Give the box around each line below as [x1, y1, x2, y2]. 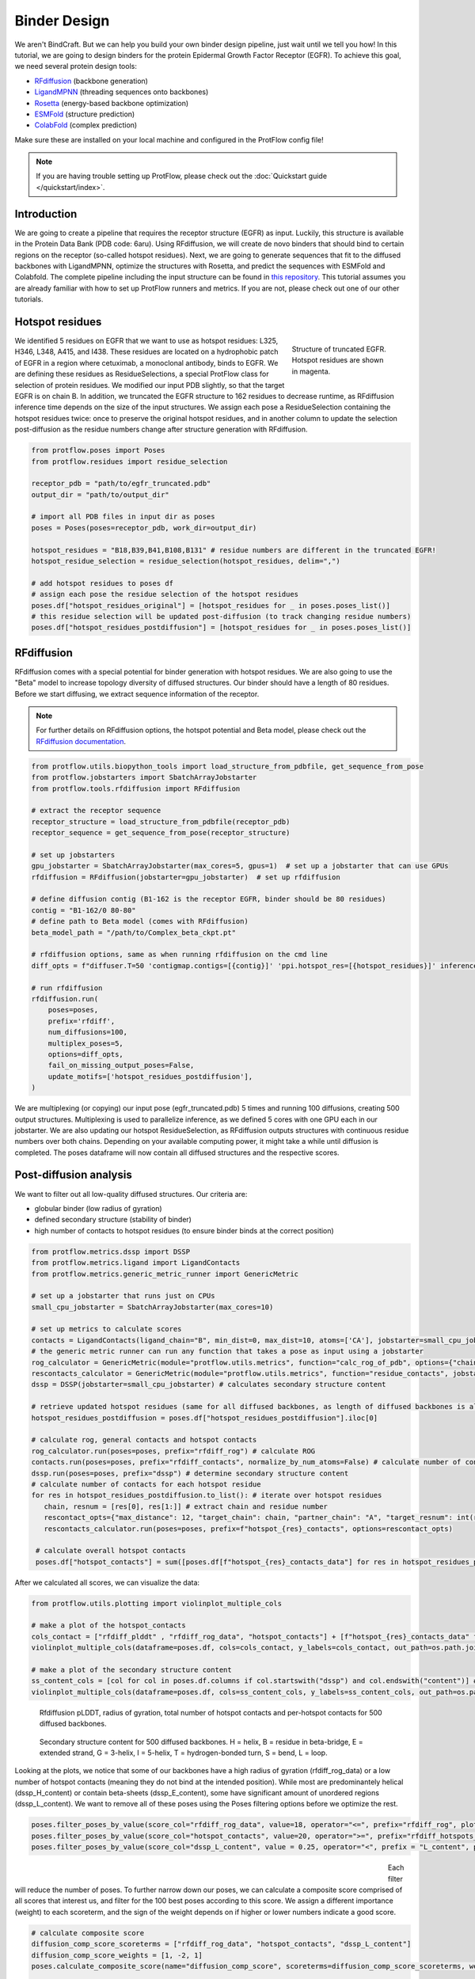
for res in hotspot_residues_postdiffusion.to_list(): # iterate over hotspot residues [31, 1491, 382, 1500]
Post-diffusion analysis [14, 1168, 132, 1182]
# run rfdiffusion [31, 983, 103, 993]
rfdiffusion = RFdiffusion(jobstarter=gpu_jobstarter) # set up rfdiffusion [31, 872, 340, 882]
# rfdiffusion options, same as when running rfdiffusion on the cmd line [31, 950, 329, 959]
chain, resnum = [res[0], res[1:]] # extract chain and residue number [44, 1502, 329, 1511]
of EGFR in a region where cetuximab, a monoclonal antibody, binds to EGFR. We [14, 358, 279, 367]
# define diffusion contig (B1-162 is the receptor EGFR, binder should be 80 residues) [31, 895, 387, 904]
